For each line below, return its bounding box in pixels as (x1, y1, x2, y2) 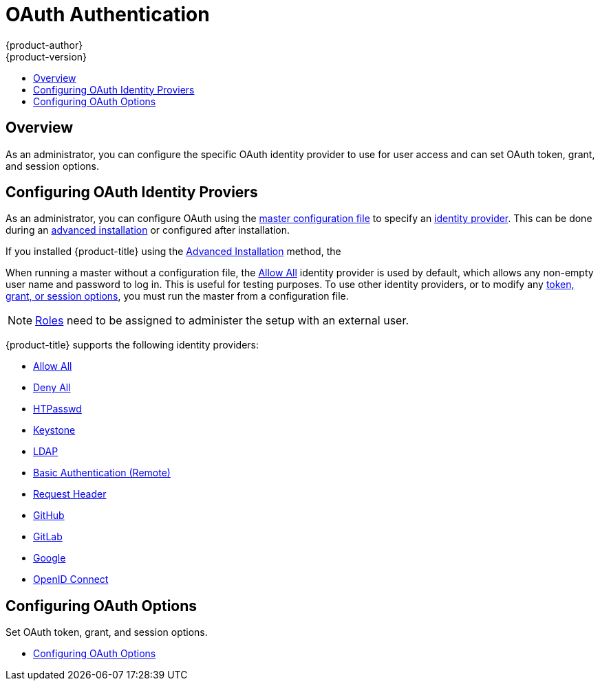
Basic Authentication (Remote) (33, 467, 171, 479)
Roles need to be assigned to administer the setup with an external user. (35, 313, 409, 328)
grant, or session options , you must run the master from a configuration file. (6, 290, 349, 302)
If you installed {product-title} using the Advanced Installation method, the (6, 245, 341, 258)
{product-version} (6, 50, 87, 63)
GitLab (33, 531, 63, 543)
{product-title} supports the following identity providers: (6, 339, 259, 351)
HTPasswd (33, 403, 82, 415)
